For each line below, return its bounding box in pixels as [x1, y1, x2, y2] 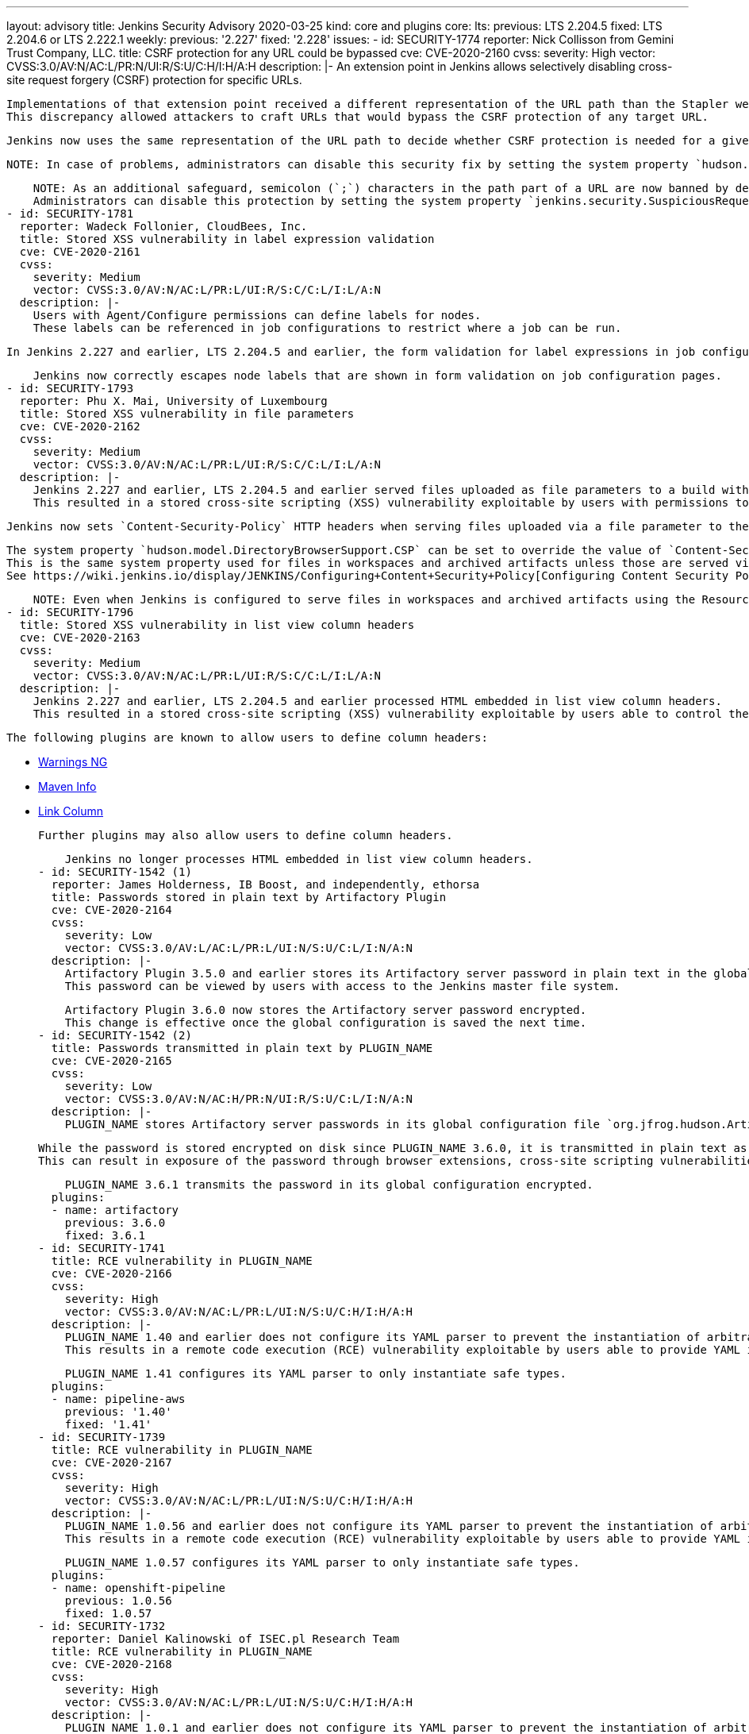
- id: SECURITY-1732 [38, 1620, 166, 1632]
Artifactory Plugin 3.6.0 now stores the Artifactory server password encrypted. [64, 1004, 587, 1016]
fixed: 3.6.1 [64, 1229, 145, 1242]
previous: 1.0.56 [64, 1594, 172, 1607]
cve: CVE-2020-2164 [51, 904, 172, 916]
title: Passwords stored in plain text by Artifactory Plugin [51, 891, 447, 904]
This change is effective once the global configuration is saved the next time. [64, 1016, 587, 1029]
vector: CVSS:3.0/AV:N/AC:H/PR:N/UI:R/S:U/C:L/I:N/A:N [64, 1092, 413, 1105]
